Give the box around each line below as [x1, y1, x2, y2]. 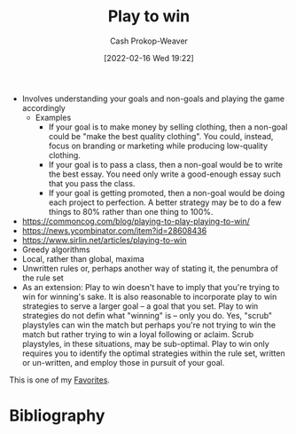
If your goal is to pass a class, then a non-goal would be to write [48, 159, 284, 170]
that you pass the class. [48, 178, 136, 188]
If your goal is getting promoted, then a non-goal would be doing [48, 187, 285, 198]
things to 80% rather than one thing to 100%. [48, 206, 214, 217]
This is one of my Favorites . [9, 375, 111, 385]
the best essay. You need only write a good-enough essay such [48, 169, 282, 179]
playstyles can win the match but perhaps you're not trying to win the [21, 320, 277, 330]
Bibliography [9, 406, 105, 426]
